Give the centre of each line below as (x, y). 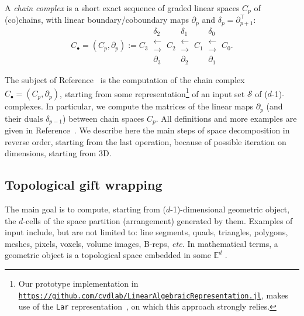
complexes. (24, 106)
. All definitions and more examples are (226, 118)
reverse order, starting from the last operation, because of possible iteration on (146, 141)
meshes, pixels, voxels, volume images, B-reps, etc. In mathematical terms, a (141, 243)
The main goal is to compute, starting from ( (85, 209)
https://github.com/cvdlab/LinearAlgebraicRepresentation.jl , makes (153, 295)
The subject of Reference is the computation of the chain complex (125, 79)
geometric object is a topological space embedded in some (108, 255)
